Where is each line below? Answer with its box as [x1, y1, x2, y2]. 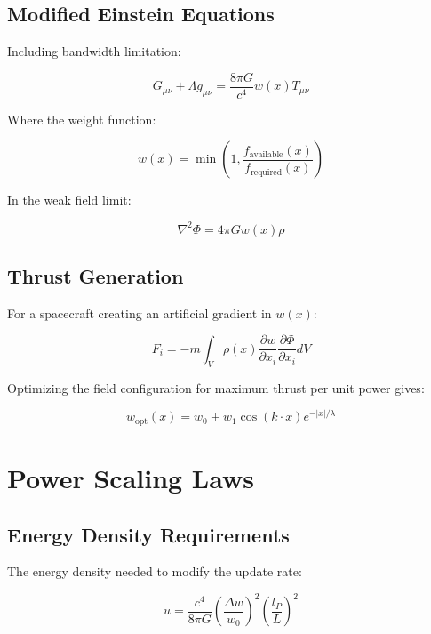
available [249, 150, 283, 160]
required [250, 167, 283, 177]
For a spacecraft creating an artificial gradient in [7, 303, 272, 322]
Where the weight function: [7, 109, 156, 128]
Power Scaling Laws [7, 459, 254, 495]
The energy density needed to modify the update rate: [7, 562, 302, 581]
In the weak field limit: [7, 190, 132, 209]
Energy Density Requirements [7, 520, 290, 548]
